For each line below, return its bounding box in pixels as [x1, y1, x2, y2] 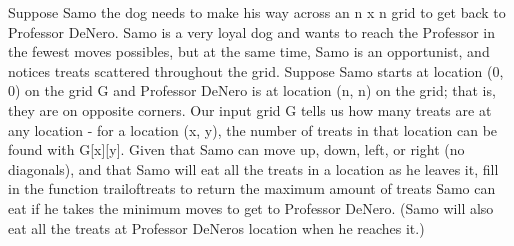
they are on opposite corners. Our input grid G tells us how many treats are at [8, 99, 492, 120]
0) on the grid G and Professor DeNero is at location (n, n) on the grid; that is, [8, 80, 496, 101]
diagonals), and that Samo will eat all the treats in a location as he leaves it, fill [8, 158, 499, 179]
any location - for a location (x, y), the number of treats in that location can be [8, 119, 498, 140]
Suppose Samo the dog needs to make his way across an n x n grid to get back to [8, 2, 506, 22]
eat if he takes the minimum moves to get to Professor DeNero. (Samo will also [8, 197, 494, 218]
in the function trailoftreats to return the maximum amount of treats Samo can [8, 178, 496, 199]
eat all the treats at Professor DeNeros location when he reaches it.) [8, 217, 425, 238]
